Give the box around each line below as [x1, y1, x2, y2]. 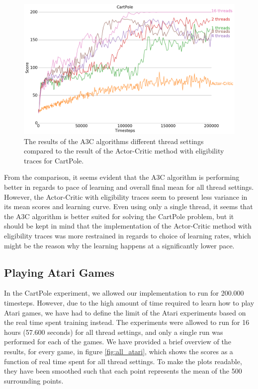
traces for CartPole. [24, 155, 84, 165]
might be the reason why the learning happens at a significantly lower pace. [4, 240, 235, 250]
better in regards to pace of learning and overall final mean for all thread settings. [4, 182, 254, 192]
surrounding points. [4, 375, 64, 386]
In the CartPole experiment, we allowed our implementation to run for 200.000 [4, 288, 244, 298]
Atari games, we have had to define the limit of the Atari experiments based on [4, 307, 246, 317]
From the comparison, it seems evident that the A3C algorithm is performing [4, 172, 240, 182]
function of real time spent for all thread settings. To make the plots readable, [4, 356, 242, 366]
